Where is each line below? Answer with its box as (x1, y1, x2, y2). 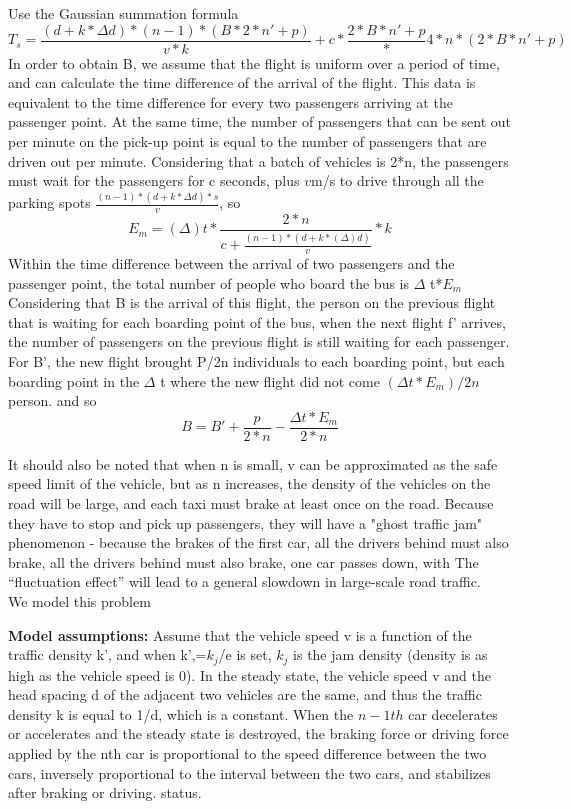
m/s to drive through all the (310, 170, 484, 191)
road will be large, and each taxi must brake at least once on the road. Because (8, 493, 494, 513)
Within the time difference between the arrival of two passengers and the (8, 253, 455, 273)
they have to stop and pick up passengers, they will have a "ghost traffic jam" (8, 512, 483, 533)
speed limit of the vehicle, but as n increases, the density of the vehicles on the (8, 473, 491, 494)
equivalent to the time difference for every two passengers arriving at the (8, 91, 453, 112)
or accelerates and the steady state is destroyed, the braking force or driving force (8, 723, 509, 744)
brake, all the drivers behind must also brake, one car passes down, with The (8, 551, 479, 572)
